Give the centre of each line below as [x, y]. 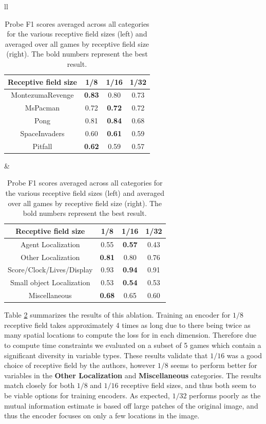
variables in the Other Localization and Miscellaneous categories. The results [133, 375]
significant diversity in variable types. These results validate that [106, 355]
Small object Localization [50, 282]
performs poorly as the [225, 395]
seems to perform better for [214, 365]
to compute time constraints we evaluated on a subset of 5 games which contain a [133, 345]
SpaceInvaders [42, 133]
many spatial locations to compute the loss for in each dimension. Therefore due [130, 335]
